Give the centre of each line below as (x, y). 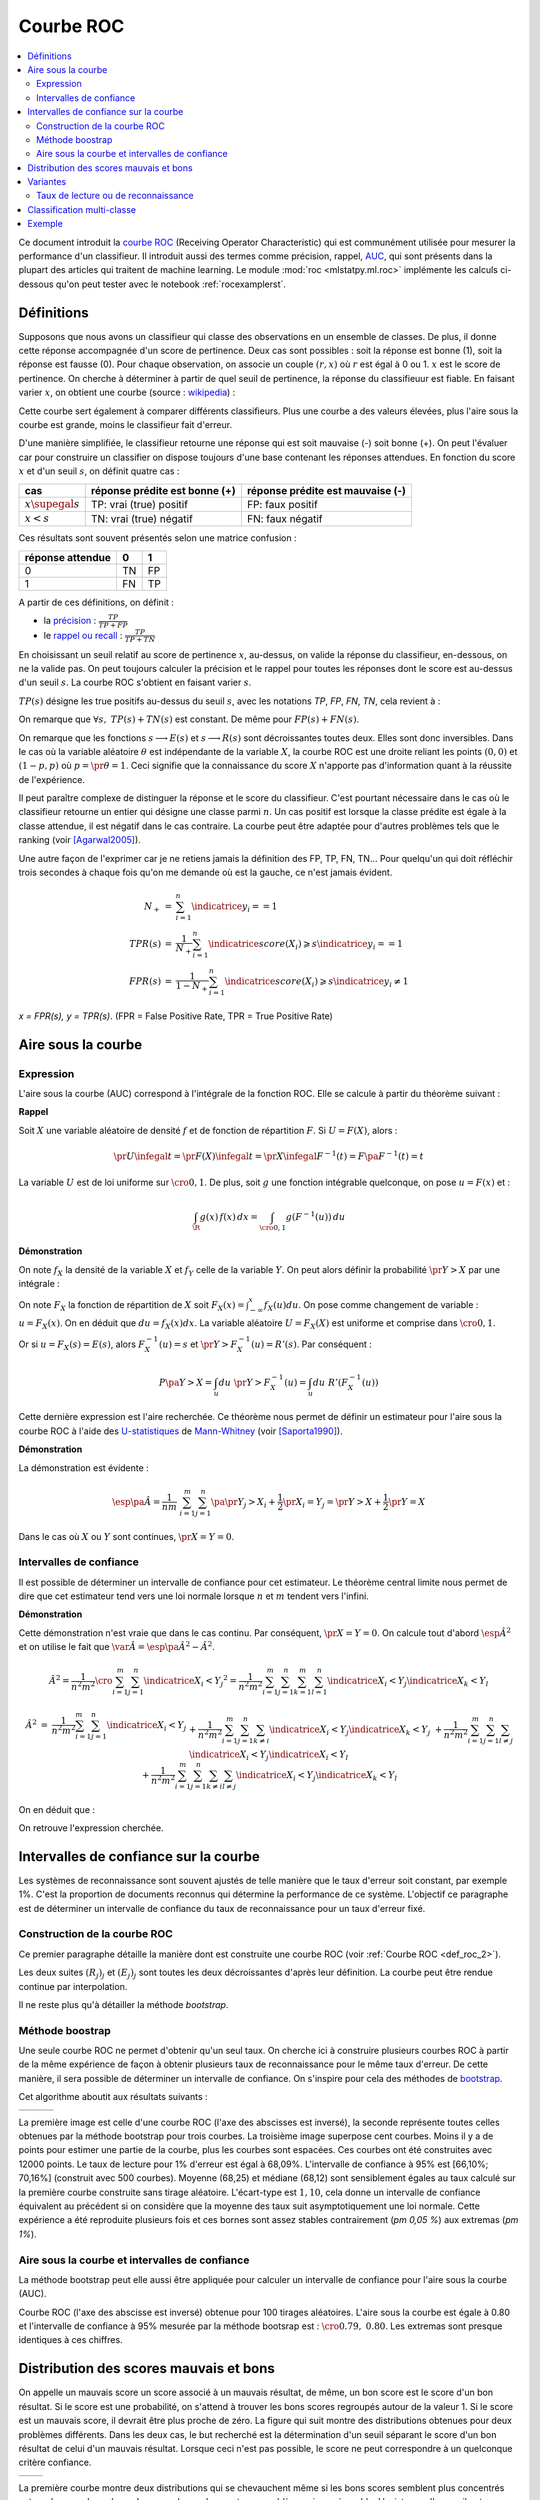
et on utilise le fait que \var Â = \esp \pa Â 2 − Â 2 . (116, 1646)
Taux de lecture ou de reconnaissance (115, 196)
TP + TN (140, 640)
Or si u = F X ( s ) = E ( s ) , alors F (81, 1345)
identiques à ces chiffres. (71, 2340)
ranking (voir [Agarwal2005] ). (80, 840)
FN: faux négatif (285, 519)
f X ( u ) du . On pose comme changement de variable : (371, 1306)
